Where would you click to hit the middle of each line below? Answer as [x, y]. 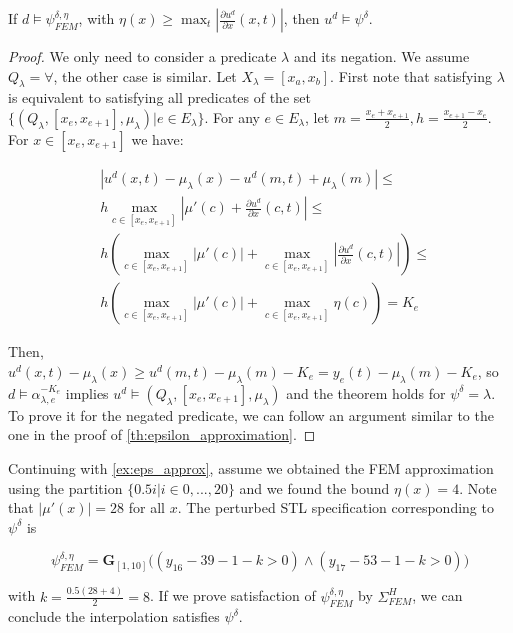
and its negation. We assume [381, 56]
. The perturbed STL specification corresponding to [335, 507]
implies [87, 392]
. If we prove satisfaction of [232, 595]
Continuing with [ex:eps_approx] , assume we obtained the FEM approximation [251, 467]
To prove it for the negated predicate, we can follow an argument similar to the [251, 414]
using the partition [65, 487]
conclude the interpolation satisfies [114, 616]
